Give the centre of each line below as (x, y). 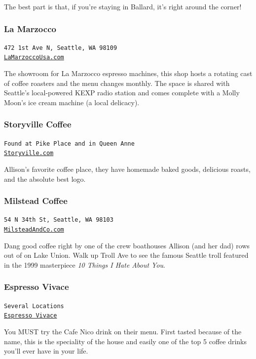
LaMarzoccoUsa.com (34, 58)
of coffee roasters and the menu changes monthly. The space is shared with (117, 83)
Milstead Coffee (36, 201)
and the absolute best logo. (45, 179)
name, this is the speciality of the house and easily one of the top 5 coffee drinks (126, 341)
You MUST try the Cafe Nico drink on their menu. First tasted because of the (123, 332)
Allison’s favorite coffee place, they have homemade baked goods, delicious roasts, (127, 169)
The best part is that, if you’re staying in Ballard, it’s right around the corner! (123, 6)
